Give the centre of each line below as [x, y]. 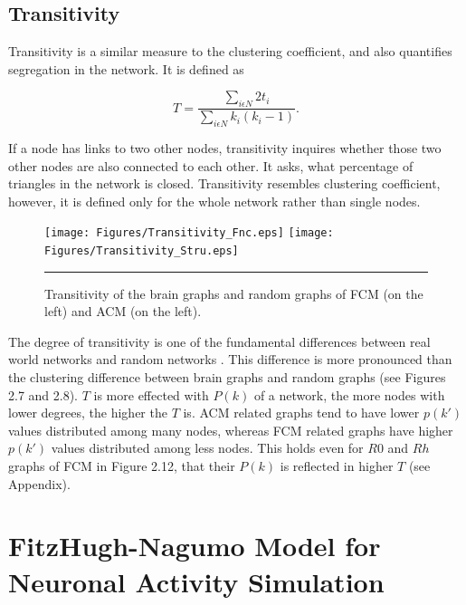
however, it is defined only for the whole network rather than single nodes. [214, 201]
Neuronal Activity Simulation [196, 581]
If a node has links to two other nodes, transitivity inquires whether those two [225, 148]
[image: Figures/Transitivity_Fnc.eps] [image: [189, 233]
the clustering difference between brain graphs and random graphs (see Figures [227, 377]
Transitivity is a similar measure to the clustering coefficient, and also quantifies [230, 51]
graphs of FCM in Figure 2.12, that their [122, 466]
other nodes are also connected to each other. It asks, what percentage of [211, 165]
